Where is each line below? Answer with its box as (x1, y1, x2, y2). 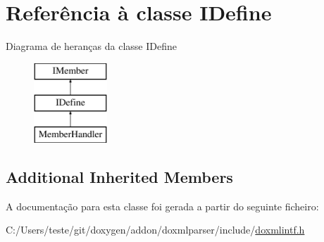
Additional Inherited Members (6, 166, 233, 188)
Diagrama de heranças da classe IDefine (6, 39, 177, 53)
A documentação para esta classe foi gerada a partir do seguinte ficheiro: (6, 198, 319, 213)
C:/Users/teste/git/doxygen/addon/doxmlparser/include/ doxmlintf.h (6, 222, 305, 237)
